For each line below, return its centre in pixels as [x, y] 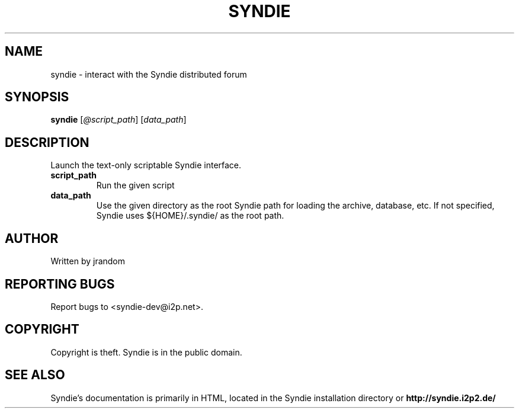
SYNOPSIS [37, 97]
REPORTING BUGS [60, 284]
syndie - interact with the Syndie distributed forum [149, 74]
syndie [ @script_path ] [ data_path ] [118, 120]
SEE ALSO [35, 375]
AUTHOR [32, 238]
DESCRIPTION [47, 142]
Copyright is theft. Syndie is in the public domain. [146, 352]
